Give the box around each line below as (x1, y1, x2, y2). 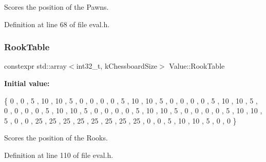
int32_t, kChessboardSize (76, 60, 157, 71)
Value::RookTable (169, 60, 225, 71)
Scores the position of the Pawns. (4, 2, 109, 12)
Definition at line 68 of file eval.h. (4, 18, 110, 29)
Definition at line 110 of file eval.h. (4, 149, 113, 160)
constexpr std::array (4, 60, 67, 71)
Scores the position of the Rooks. (4, 132, 108, 143)
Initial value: (4, 78, 50, 88)
